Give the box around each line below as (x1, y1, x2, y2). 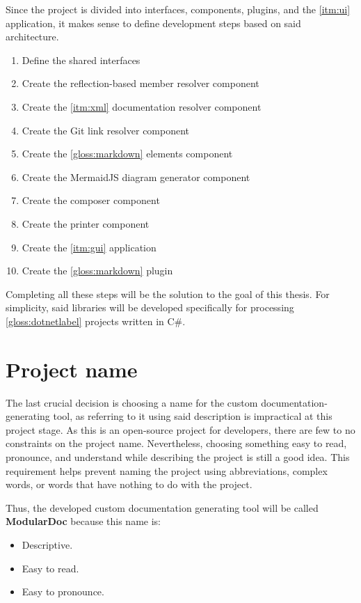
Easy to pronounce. (22, 584, 104, 599)
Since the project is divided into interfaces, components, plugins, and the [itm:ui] (6, 2, 351, 16)
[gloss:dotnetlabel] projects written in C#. (6, 313, 186, 328)
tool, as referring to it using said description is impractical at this (53, 409, 332, 423)
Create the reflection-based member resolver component (22, 76, 259, 91)
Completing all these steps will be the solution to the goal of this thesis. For (6, 286, 330, 301)
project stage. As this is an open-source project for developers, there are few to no (6, 422, 355, 437)
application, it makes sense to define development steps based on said (6, 15, 301, 30)
